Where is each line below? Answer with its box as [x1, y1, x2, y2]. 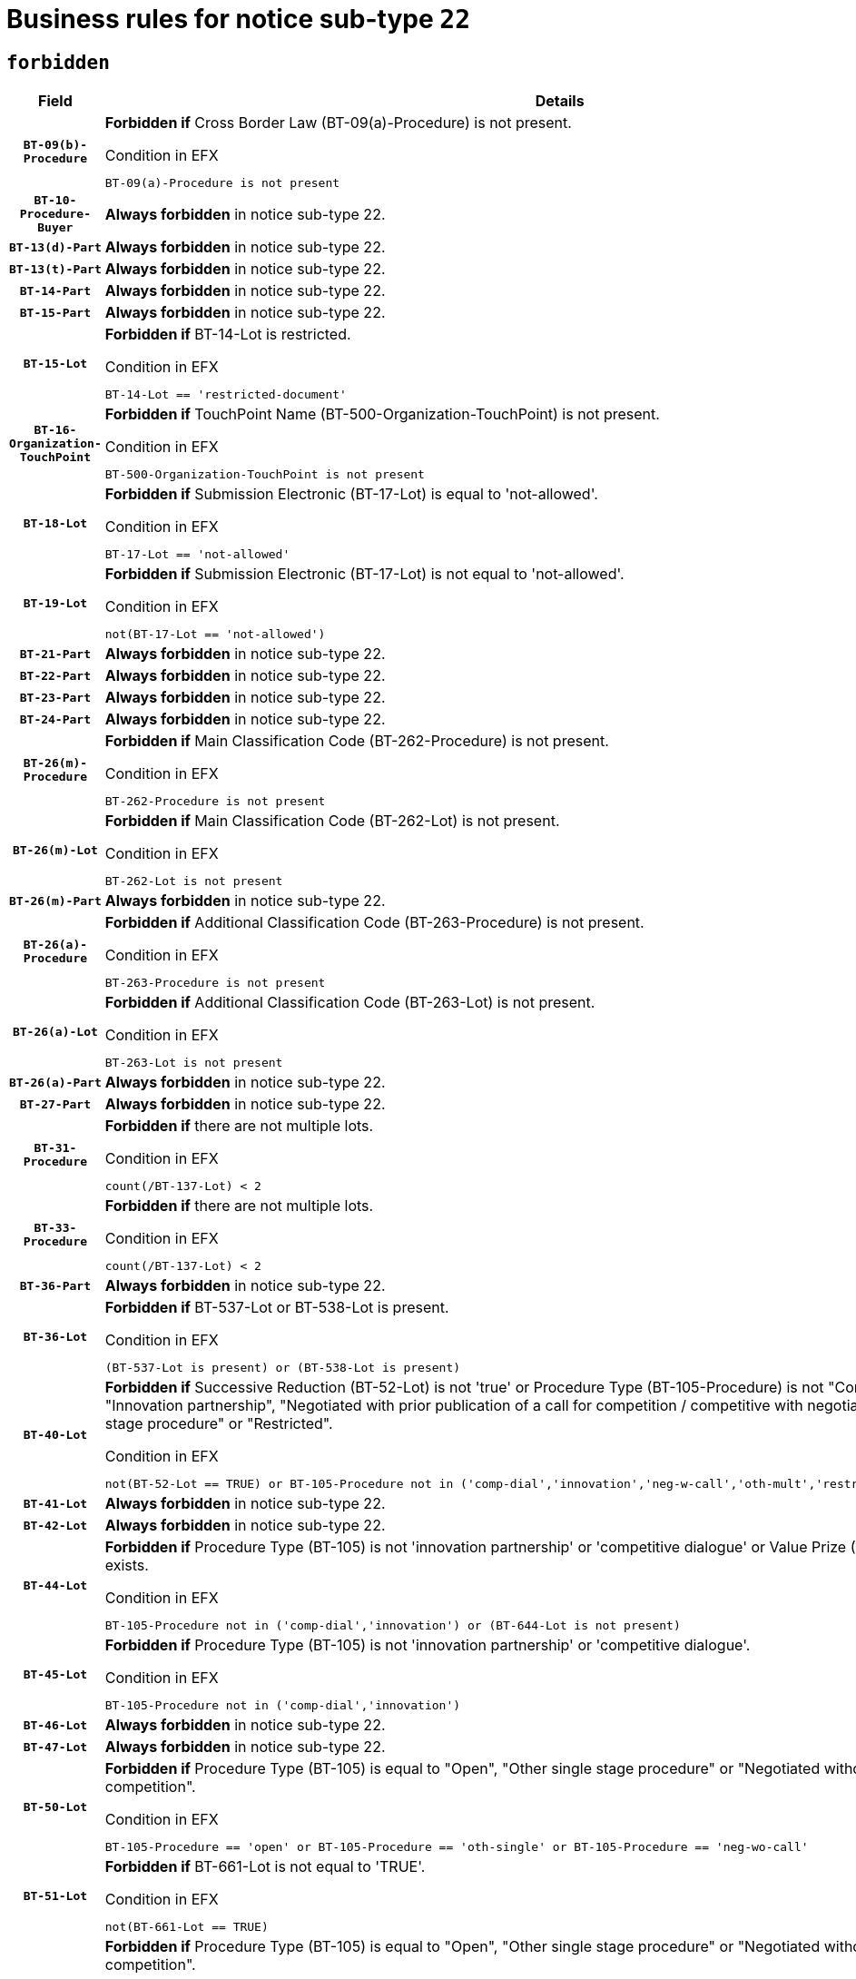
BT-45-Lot [23, 1667, 88, 1681]
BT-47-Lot [23, 1739, 88, 1754]
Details [535, 92, 585, 111]
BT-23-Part [19, 690, 92, 704]
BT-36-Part [19, 1278, 92, 1293]
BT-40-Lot [23, 1427, 88, 1442]
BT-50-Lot [23, 1799, 88, 1814]
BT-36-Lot [23, 1329, 88, 1344]
